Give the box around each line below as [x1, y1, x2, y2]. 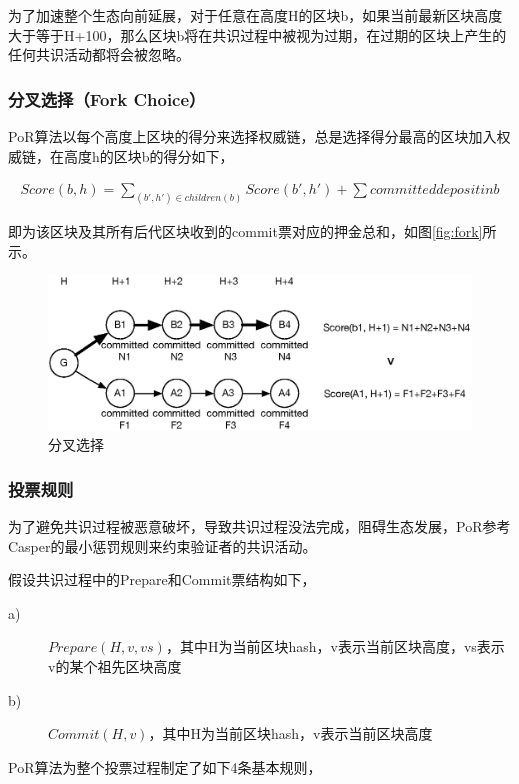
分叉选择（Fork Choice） [8, 86, 206, 111]
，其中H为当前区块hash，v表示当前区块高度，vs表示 [165, 636, 505, 657]
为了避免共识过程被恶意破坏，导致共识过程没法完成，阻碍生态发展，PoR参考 [8, 515, 511, 536]
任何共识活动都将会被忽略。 [8, 44, 190, 65]
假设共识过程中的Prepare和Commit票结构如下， [8, 569, 316, 590]
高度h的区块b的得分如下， [63, 145, 234, 166]
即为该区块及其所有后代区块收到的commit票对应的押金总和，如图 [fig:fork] [8, 221, 483, 242]
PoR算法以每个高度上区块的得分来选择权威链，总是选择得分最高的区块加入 [8, 126, 497, 146]
